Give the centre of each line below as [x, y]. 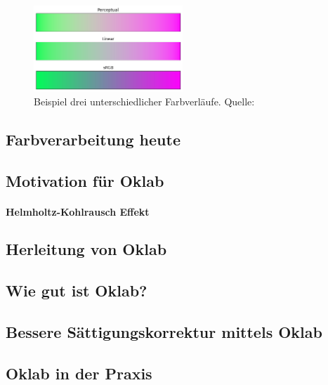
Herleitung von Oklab [86, 249]
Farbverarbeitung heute [93, 139]
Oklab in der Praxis [79, 373]
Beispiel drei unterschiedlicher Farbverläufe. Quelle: [144, 101]
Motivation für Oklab [85, 180]
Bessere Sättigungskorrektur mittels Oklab [164, 332]
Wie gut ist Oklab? [77, 291]
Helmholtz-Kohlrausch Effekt [78, 211]
